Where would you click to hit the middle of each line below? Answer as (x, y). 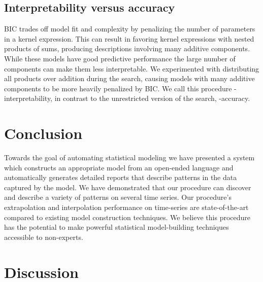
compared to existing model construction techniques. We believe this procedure (127, 217)
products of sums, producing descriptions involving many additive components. (127, 48)
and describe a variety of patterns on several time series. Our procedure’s (118, 197)
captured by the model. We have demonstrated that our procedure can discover (128, 187)
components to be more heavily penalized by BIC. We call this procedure (118, 88)
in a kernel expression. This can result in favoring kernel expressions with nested (129, 38)
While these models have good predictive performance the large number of (120, 58)
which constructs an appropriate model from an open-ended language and (119, 167)
